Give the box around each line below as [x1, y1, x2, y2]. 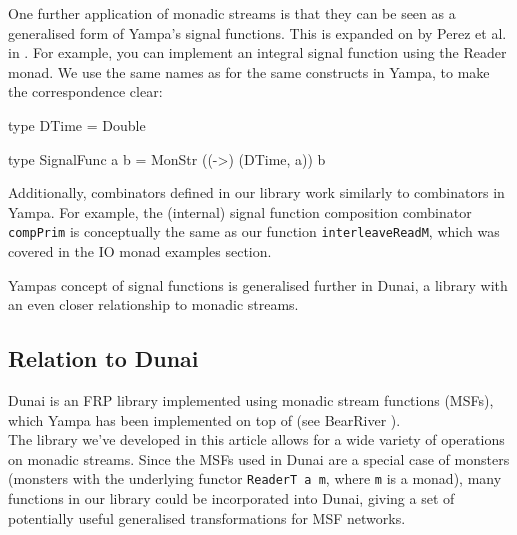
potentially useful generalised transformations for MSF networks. [8, 507, 406, 528]
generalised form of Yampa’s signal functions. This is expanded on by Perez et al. [8, 22, 507, 43]
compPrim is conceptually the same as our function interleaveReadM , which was [8, 221, 500, 242]
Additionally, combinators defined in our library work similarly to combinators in [8, 182, 505, 203]
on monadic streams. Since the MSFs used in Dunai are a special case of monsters [8, 448, 510, 469]
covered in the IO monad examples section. [8, 241, 272, 261]
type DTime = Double [8, 114, 146, 135]
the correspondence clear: [8, 81, 163, 102]
